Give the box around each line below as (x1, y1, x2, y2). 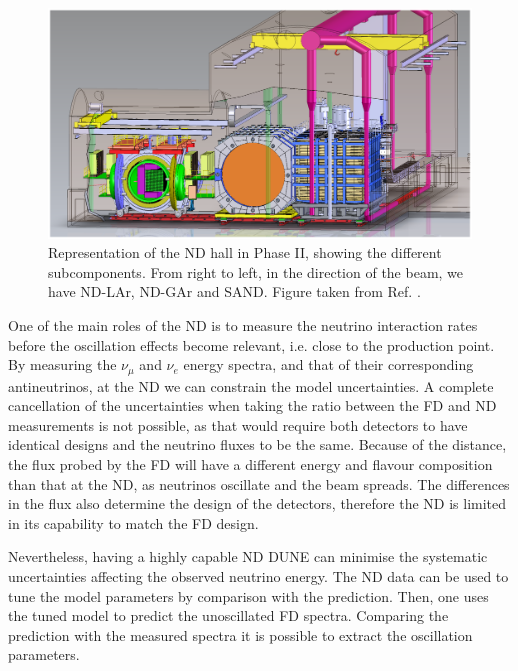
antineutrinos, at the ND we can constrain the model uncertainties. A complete (8, 375, 494, 396)
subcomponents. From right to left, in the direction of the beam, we (48, 261, 464, 282)
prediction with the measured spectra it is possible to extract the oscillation (8, 624, 473, 645)
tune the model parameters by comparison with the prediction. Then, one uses (8, 585, 489, 606)
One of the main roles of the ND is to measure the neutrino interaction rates (8, 315, 478, 335)
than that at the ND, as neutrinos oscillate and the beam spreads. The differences (8, 473, 510, 494)
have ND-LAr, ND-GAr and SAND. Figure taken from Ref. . (48, 281, 421, 302)
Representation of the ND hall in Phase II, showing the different (48, 242, 442, 263)
